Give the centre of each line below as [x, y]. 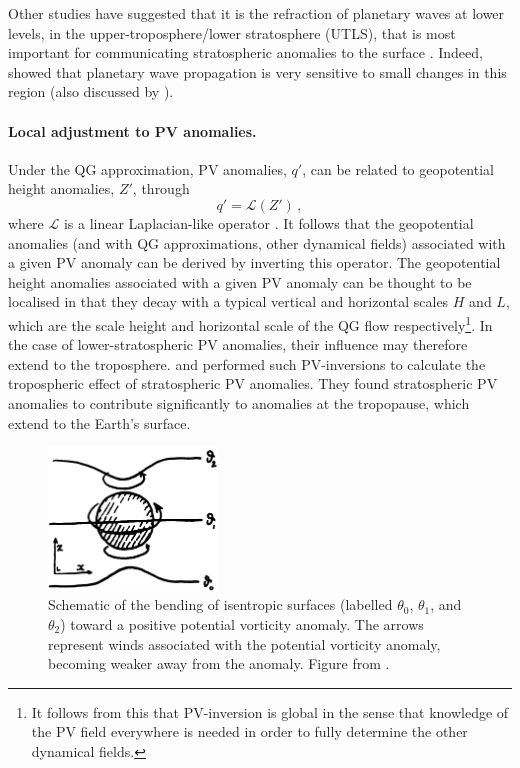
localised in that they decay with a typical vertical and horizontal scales [228, 301]
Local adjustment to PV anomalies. [132, 130]
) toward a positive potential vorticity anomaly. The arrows [242, 624]
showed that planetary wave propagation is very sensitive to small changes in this [257, 71]
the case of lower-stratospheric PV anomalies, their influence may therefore [238, 344]
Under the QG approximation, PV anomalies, [147, 168]
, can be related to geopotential [398, 168]
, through [161, 188]
